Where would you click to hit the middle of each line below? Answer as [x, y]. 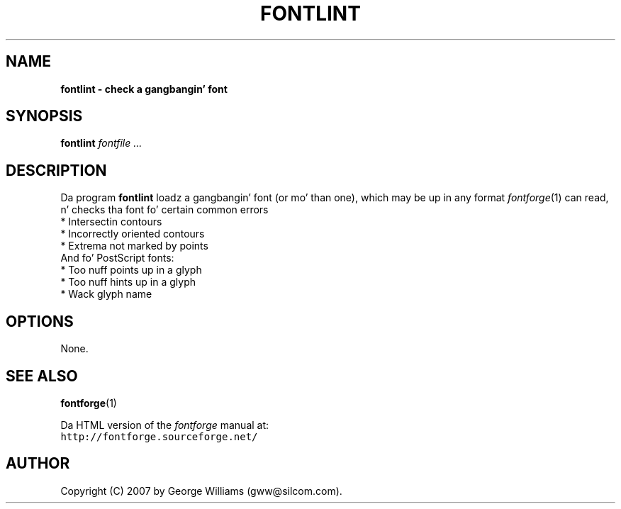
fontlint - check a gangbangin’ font [144, 89]
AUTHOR [38, 464]
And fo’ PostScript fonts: [117, 258]
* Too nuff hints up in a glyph [128, 282]
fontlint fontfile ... [101, 143]
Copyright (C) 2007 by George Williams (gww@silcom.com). [201, 491]
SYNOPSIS [44, 116]
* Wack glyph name [106, 294]
